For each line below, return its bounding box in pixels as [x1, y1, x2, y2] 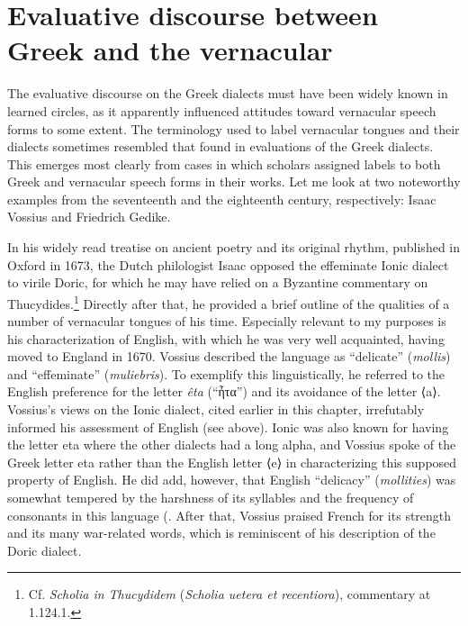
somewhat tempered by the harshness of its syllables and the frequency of [7, 488, 414, 507]
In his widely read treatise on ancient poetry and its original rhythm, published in [7, 238, 461, 257]
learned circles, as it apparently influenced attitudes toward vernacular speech [7, 101, 436, 120]
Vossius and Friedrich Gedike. [7, 207, 171, 226]
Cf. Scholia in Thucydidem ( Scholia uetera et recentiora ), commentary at [28, 585, 431, 603]
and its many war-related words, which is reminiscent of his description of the [7, 523, 436, 542]
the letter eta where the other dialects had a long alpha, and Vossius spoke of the [7, 435, 456, 454]
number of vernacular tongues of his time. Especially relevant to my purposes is [7, 312, 446, 331]
